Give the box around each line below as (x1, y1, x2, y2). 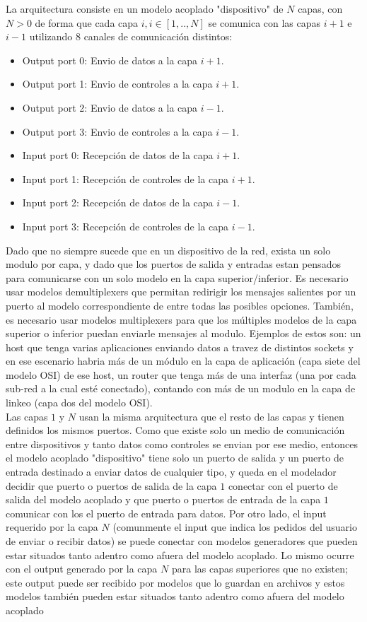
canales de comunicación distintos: (83, 29, 233, 44)
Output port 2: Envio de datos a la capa (22, 100, 198, 115)
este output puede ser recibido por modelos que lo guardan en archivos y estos (6, 575, 345, 589)
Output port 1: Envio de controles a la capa (22, 76, 213, 91)
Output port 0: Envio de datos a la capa (22, 52, 198, 67)
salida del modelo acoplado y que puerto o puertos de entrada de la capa (6, 492, 321, 507)
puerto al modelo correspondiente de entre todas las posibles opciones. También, (6, 298, 354, 312)
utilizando (29, 29, 73, 44)
